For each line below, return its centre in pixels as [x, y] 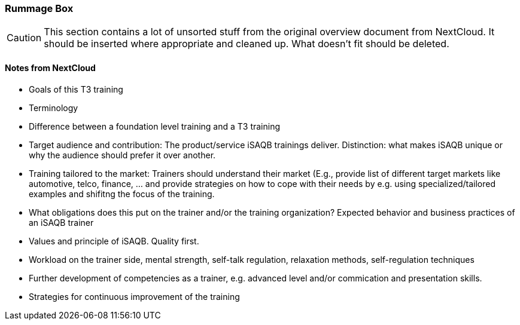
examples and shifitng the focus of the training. [122, 194]
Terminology [54, 108]
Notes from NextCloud [50, 68]
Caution [24, 38]
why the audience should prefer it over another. [122, 155]
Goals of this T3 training [76, 89]
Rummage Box [39, 8]
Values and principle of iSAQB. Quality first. [114, 241]
